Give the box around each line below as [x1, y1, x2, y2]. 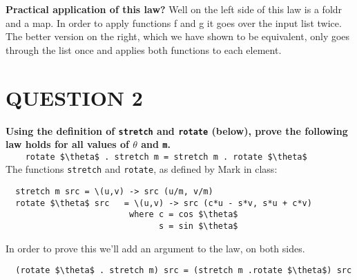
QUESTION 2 [6, 83, 143, 111]
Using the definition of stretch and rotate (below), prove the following [6, 123, 348, 138]
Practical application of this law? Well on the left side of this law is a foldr [6, 2, 342, 16]
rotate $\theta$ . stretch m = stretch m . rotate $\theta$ [25, 151, 307, 162]
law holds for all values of [6, 137, 129, 151]
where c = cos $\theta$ [128, 209, 238, 220]
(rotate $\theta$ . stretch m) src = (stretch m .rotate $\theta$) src [15, 265, 352, 276]
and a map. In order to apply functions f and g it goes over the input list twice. [6, 15, 342, 30]
